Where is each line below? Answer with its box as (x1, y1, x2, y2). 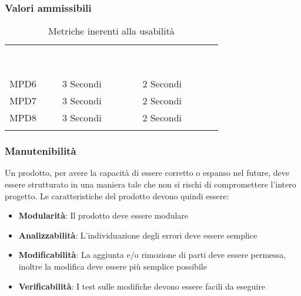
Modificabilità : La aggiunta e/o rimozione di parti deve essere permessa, (18, 249, 286, 261)
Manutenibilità (5, 144, 76, 158)
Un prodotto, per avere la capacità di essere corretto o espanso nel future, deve (5, 166, 289, 179)
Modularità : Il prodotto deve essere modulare (18, 209, 189, 222)
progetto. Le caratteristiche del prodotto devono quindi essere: (5, 189, 229, 202)
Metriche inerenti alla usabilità (48, 24, 175, 38)
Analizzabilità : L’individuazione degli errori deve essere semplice (18, 229, 257, 241)
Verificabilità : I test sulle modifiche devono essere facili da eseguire (18, 280, 265, 292)
